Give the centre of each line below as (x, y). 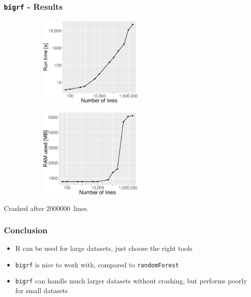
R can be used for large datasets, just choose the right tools (104, 248)
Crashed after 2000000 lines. (46, 208)
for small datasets (41, 290)
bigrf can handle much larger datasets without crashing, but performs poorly (131, 281)
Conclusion (26, 230)
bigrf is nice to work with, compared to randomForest (97, 264)
